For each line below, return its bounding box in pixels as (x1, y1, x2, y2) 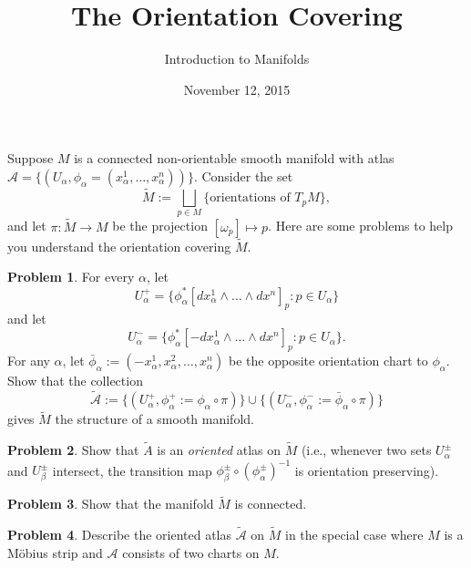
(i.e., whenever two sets (301, 440, 432, 460)
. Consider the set (193, 166, 293, 185)
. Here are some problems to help (268, 216, 454, 235)
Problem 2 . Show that (7, 440, 139, 460)
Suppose (7, 149, 54, 168)
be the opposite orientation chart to (228, 351, 428, 370)
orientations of (210, 191, 291, 205)
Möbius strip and (7, 542, 103, 562)
